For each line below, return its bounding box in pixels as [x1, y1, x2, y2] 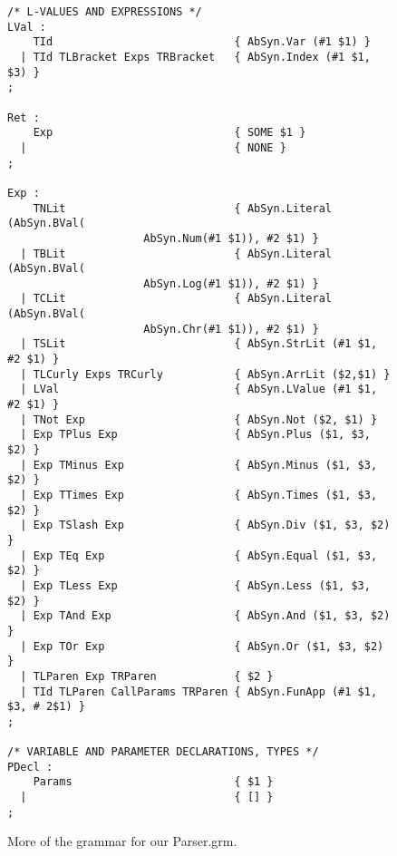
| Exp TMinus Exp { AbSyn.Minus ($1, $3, [20, 458, 378, 472]
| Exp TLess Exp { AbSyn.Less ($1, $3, [20, 579, 371, 592]
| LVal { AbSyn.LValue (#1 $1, [20, 383, 378, 396]
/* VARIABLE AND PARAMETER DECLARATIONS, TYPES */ [7, 745, 319, 759]
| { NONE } [20, 141, 286, 154]
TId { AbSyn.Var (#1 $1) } [33, 35, 371, 49]
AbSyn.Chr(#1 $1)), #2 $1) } [143, 322, 319, 336]
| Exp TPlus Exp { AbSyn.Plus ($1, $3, [20, 428, 371, 442]
